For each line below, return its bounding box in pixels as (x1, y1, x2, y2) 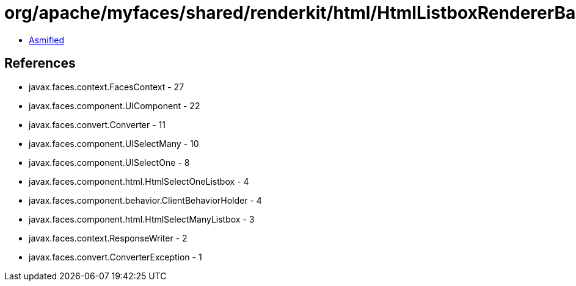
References (4, 55, 76, 71)
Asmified (29, 34, 65, 45)
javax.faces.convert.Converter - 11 (29, 119, 166, 130)
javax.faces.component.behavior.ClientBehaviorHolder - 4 (29, 195, 262, 206)
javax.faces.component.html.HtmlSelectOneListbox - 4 (29, 176, 249, 187)
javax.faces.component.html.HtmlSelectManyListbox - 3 (29, 213, 255, 224)
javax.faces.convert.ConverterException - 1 (29, 251, 202, 262)
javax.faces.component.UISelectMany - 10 (29, 138, 199, 149)
